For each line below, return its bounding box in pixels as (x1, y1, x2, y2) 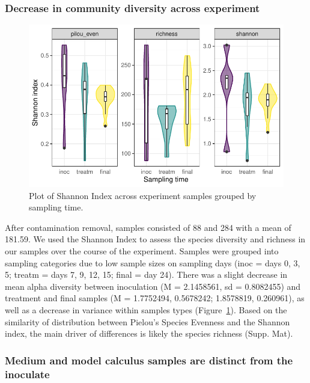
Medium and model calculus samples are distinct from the (5, 352, 293, 367)
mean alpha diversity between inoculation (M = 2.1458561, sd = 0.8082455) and (5, 280, 301, 292)
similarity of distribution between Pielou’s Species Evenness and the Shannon (5, 315, 290, 328)
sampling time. (29, 201, 84, 213)
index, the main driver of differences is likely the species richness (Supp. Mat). (5, 327, 293, 340)
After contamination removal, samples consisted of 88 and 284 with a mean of (5, 221, 291, 233)
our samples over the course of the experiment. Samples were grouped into (5, 245, 279, 257)
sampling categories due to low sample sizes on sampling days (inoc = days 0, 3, (5, 256, 300, 269)
